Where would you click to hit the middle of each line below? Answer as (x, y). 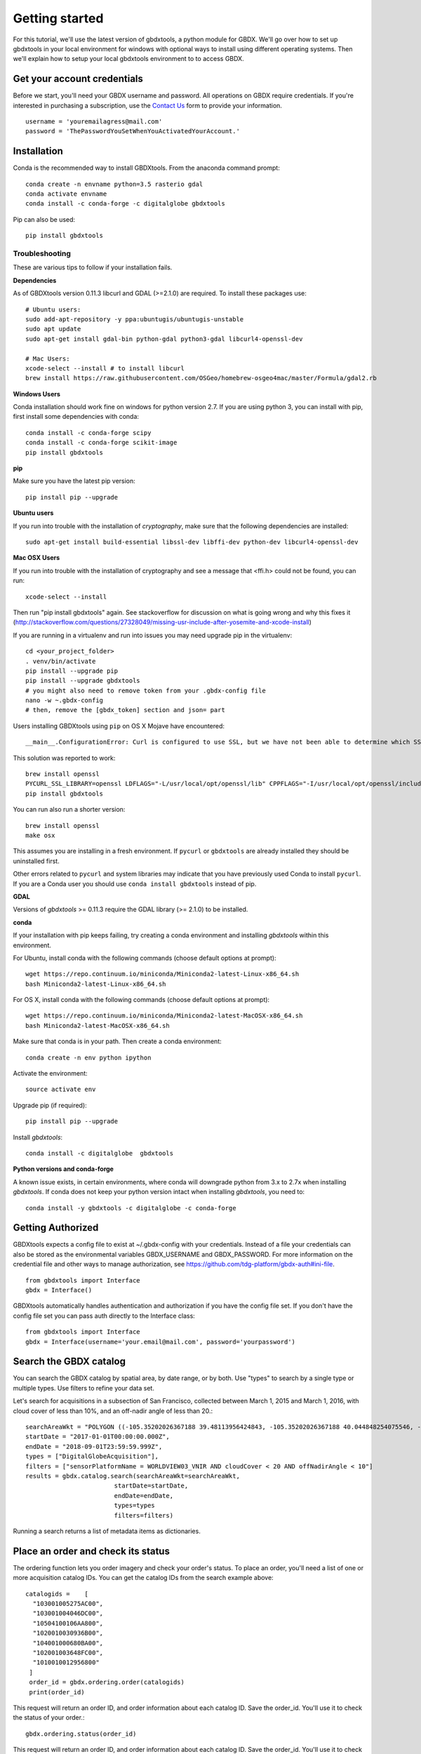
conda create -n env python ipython (88, 1057)
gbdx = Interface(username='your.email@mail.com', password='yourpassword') (161, 1341)
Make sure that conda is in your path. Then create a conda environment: (118, 1041)
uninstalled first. (36, 861)
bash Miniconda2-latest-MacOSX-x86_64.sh (98, 1025)
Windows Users (37, 394)
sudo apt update (53, 329)
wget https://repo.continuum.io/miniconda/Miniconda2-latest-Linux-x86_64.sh (162, 974)
